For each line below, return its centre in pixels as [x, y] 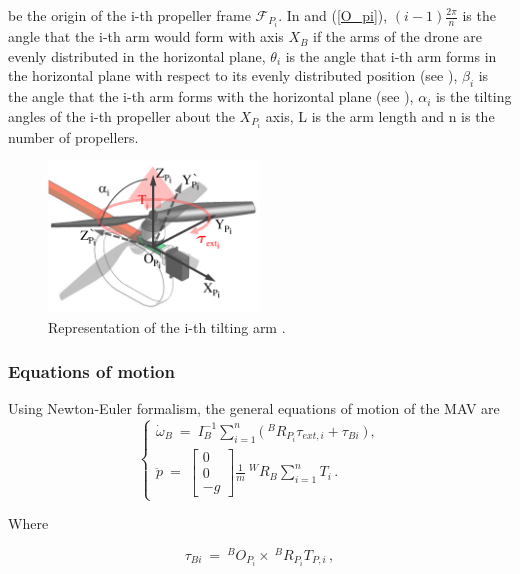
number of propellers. [73, 136]
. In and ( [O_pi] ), [333, 15]
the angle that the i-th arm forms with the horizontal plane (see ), [211, 96]
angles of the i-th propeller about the [121, 115]
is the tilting [473, 96]
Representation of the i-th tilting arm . [167, 326]
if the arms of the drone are [397, 36]
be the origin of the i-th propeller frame [129, 15]
